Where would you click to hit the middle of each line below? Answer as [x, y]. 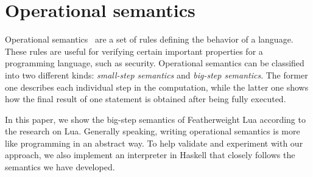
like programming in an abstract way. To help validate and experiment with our [154, 143]
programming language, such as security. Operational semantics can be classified [155, 63]
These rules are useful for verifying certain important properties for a [134, 51]
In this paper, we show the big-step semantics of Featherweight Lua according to [155, 119]
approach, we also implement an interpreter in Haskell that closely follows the [150, 155]
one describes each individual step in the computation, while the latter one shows [157, 87]
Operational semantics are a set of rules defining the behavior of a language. [149, 39]
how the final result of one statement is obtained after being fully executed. [146, 99]
